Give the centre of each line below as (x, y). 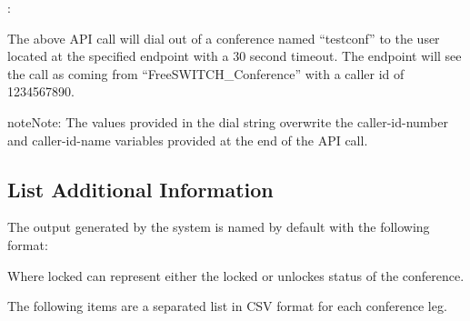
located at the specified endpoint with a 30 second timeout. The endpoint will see (235, 56)
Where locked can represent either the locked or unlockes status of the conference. (236, 275)
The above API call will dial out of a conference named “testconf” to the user (224, 38)
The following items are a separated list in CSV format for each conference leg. (227, 306)
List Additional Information (140, 189)
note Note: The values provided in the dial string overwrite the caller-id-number (228, 121)
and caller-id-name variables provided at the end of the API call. (188, 140)
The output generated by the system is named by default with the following (219, 227)
